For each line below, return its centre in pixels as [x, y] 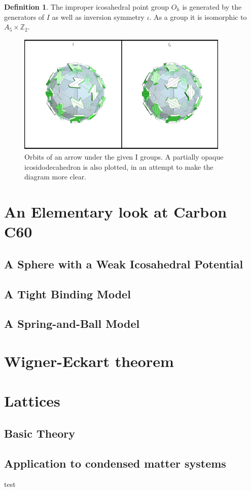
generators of [24, 17]
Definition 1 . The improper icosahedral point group [86, 7]
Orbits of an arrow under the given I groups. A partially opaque [124, 157]
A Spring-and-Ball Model [72, 324]
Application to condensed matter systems [115, 463]
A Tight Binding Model [67, 294]
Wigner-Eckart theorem [89, 361]
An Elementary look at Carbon [116, 212]
